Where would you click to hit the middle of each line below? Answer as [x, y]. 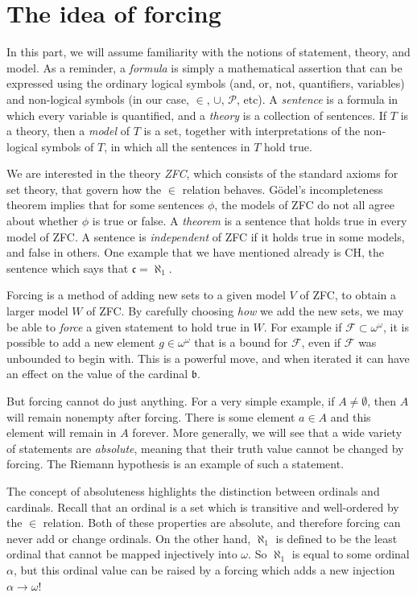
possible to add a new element [81, 342]
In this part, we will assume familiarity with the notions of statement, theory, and [208, 52]
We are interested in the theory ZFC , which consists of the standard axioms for [202, 173]
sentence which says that [68, 268]
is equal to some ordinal [351, 554]
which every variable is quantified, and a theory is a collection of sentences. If [197, 115]
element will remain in [62, 432]
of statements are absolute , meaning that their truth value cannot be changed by [205, 448]
